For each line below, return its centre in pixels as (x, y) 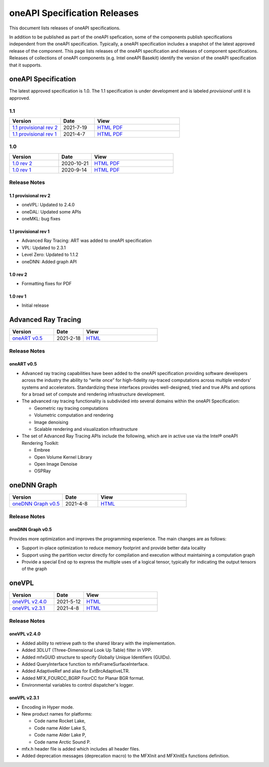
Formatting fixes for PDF (47, 283)
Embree (42, 450)
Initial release (35, 305)
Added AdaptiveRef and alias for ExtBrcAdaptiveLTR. (76, 671)
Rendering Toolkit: (40, 443)
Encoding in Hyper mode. (48, 707)
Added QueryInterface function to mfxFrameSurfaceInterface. (85, 664)
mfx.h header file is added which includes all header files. (81, 749)
